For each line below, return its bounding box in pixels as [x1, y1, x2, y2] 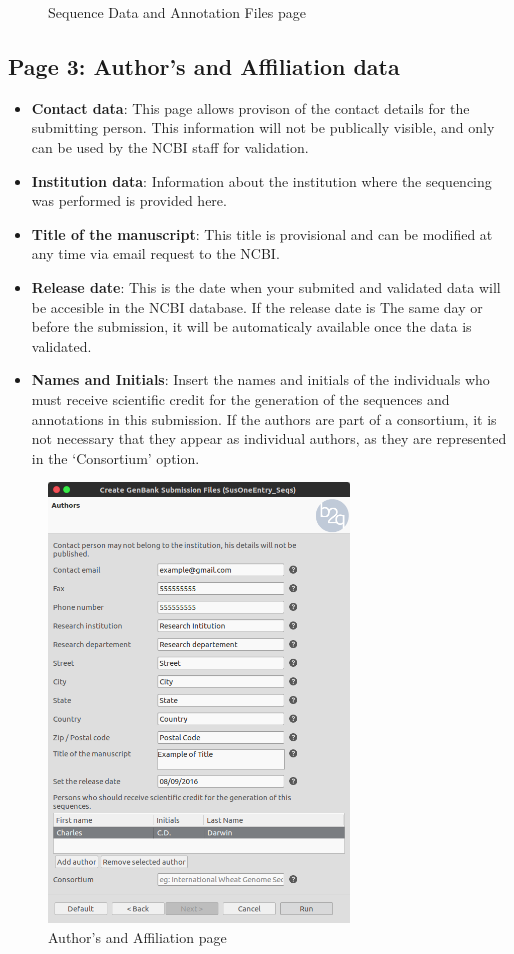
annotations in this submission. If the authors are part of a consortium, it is [31, 408, 497, 429]
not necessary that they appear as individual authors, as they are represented [31, 428, 507, 449]
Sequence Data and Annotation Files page [48, 2, 306, 22]
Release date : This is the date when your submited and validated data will [31, 276, 501, 297]
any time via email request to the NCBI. [31, 243, 280, 264]
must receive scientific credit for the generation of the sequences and [31, 388, 450, 409]
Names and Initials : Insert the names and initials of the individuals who [31, 369, 490, 390]
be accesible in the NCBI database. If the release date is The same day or [31, 296, 483, 317]
